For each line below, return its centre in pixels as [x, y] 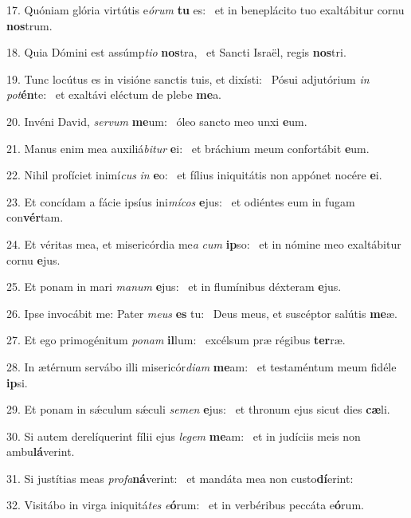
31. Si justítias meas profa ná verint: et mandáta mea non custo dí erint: [180, 478]
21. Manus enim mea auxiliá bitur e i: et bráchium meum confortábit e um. [188, 148]
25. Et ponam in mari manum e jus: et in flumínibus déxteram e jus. [174, 286]
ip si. [17, 382]
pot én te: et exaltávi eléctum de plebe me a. [114, 94]
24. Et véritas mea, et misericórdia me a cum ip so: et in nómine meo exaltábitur [204, 243]
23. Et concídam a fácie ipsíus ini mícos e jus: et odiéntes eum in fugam [181, 201]
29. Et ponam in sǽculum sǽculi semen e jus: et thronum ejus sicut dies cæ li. [198, 409]
